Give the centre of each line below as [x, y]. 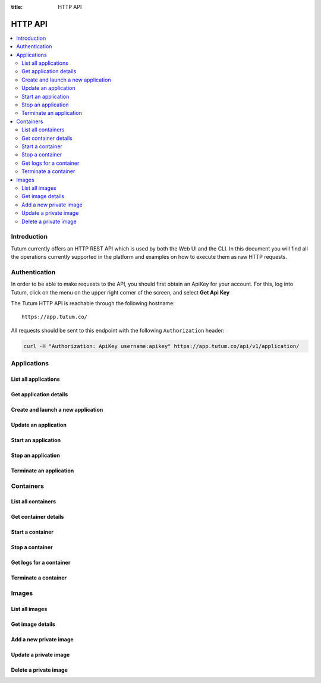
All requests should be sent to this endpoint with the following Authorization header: [118, 330]
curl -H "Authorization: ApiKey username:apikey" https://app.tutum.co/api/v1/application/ [161, 346]
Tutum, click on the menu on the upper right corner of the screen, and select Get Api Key [120, 292]
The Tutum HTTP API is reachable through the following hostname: [93, 303]
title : [17, 7]
